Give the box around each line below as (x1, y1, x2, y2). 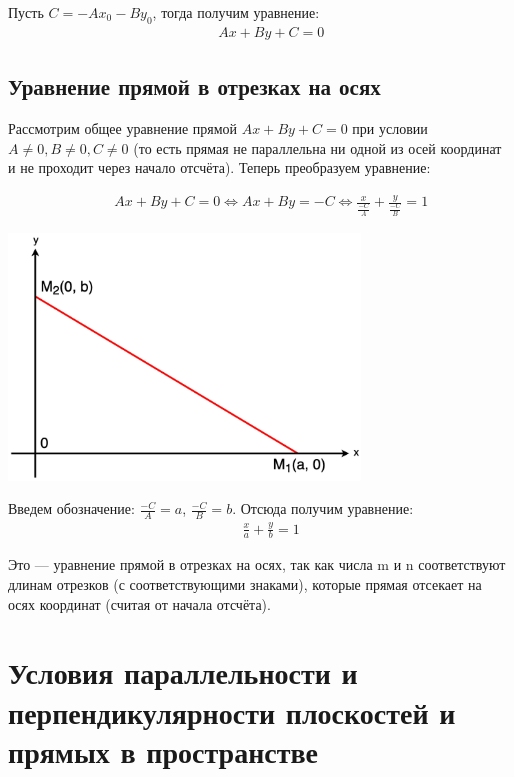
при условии (352, 118, 428, 139)
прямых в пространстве (8, 730, 319, 771)
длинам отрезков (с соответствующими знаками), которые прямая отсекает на (8, 573, 482, 594)
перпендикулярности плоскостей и (8, 691, 456, 732)
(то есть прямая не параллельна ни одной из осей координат (133, 137, 502, 158)
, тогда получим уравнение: (152, 2, 320, 22)
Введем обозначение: (8, 498, 135, 519)
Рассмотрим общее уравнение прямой (8, 118, 238, 139)
